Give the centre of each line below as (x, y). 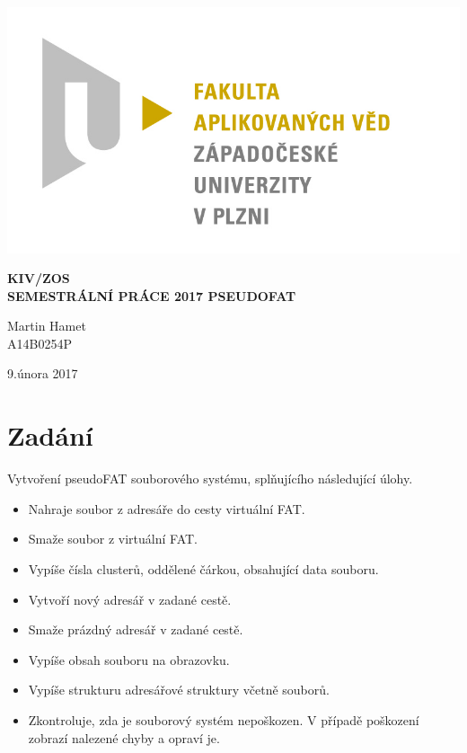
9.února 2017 (43, 373)
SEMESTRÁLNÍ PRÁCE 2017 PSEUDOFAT (152, 295)
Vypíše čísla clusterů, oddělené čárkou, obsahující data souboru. (203, 568)
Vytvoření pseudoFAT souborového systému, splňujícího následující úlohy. (210, 478)
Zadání (50, 435)
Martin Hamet (47, 326)
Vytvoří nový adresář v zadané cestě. (130, 599)
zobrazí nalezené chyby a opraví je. (124, 737)
